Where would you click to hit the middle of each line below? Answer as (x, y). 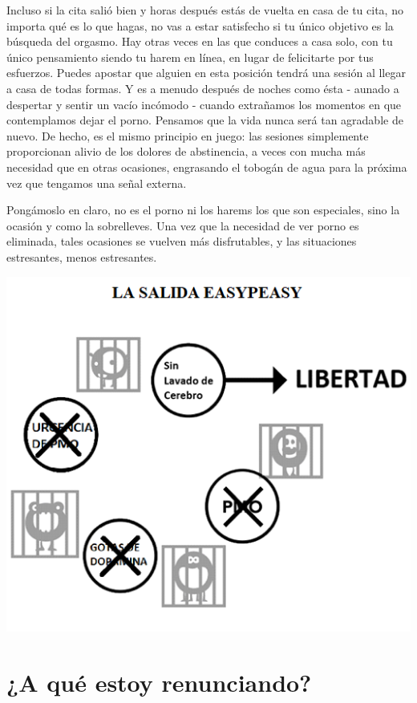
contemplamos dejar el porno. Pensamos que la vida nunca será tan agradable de (205, 120)
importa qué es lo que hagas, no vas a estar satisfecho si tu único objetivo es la (200, 25)
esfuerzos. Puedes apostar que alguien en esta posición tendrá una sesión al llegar (206, 73)
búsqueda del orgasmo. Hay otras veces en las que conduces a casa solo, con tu (200, 41)
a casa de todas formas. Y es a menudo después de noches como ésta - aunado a (203, 88)
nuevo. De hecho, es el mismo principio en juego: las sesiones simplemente (188, 135)
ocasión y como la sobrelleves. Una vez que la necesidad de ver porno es (183, 225)
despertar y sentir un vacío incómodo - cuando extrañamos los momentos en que (204, 104)
